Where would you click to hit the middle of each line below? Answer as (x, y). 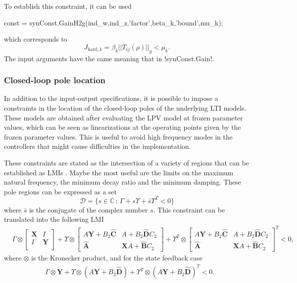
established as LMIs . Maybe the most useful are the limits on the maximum (119, 172)
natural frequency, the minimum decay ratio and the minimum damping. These (123, 182)
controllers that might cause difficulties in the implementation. (97, 146)
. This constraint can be (189, 209)
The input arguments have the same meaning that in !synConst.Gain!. (109, 58)
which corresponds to (36, 39)
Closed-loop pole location (55, 80)
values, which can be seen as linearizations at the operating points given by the (123, 127)
